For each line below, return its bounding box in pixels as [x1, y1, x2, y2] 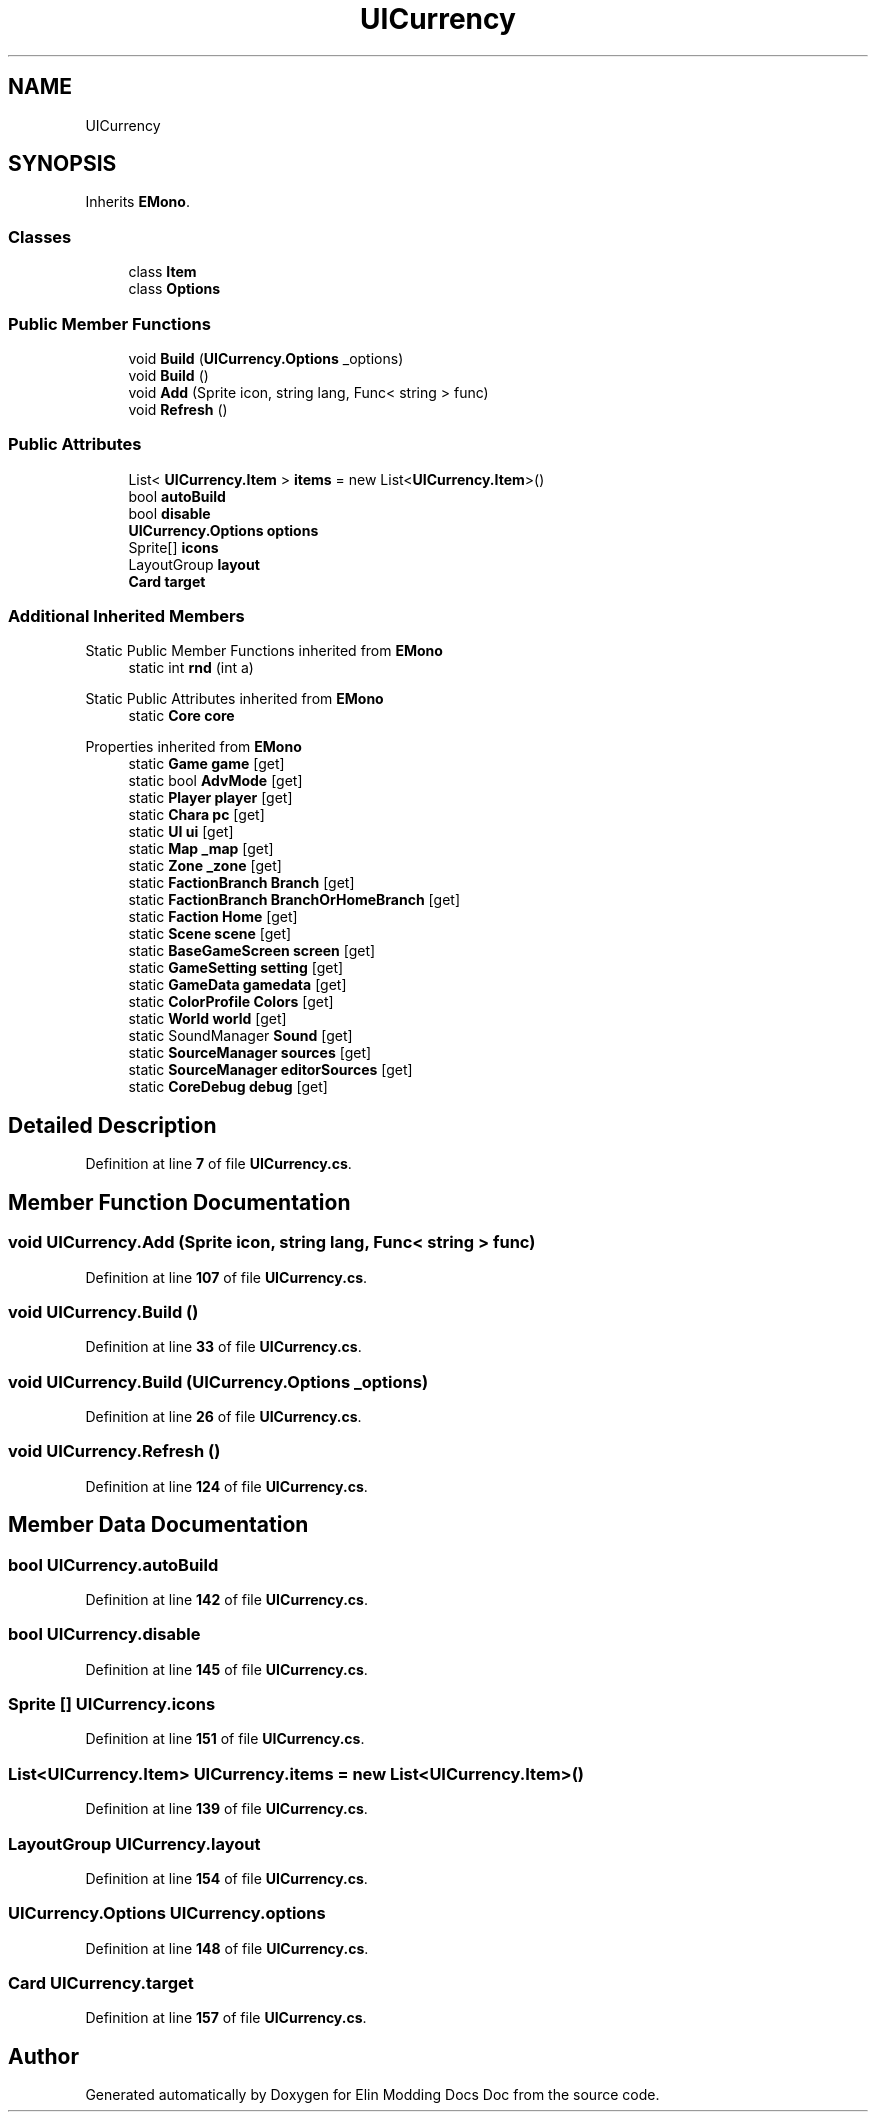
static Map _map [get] [128, 840, 274, 858]
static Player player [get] [128, 789, 293, 807]
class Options [128, 280, 221, 298]
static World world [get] [128, 1010, 287, 1028]
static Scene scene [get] [128, 925, 292, 943]
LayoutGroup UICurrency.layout [8, 1833, 261, 1854]
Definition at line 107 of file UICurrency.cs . [85, 1268, 368, 1286]
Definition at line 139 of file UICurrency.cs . [85, 1800, 368, 1818]
